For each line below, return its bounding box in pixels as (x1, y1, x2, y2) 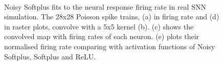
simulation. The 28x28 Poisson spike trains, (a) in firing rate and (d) (4, 11, 219, 22)
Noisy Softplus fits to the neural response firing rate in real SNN (4, 1, 206, 12)
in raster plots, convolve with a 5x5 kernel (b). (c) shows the (4, 21, 194, 31)
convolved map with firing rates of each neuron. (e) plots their (4, 31, 199, 42)
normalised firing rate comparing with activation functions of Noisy (4, 41, 215, 51)
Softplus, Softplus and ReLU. (4, 51, 96, 61)
